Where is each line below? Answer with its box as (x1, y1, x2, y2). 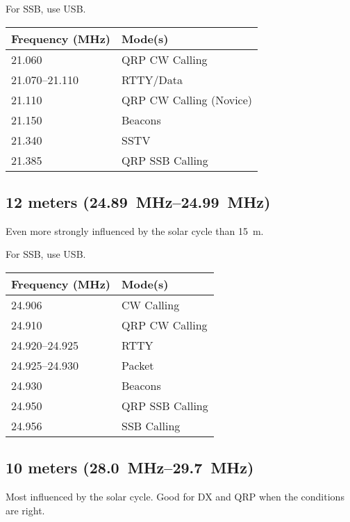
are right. (6, 503, 45, 517)
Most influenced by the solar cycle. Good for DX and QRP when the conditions (6, 489, 344, 504)
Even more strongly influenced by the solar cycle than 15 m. (6, 223, 264, 238)
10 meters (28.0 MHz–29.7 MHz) (6, 457, 254, 478)
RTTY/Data (122, 71, 183, 88)
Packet (122, 357, 154, 373)
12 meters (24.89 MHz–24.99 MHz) (6, 190, 271, 212)
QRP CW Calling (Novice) (122, 91, 253, 108)
